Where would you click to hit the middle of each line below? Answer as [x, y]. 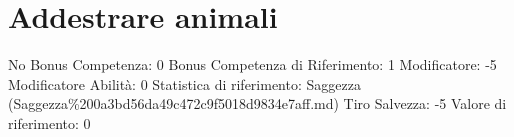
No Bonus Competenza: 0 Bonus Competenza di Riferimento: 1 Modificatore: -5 [252, 64]
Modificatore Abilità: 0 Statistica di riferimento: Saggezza [184, 83]
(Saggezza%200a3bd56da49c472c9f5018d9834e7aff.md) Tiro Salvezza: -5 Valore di [257, 103]
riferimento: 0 [49, 122]
